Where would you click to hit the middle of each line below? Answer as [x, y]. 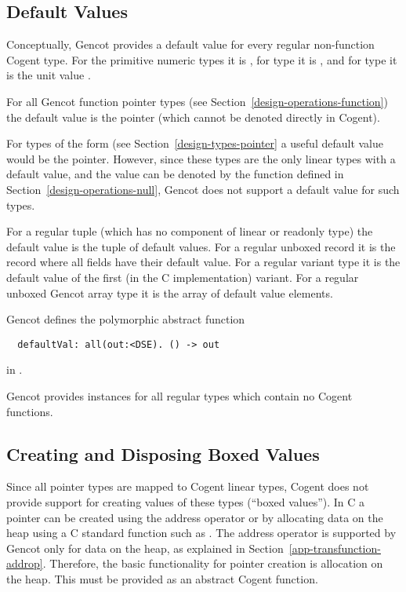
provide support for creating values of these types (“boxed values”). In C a [186, 501]
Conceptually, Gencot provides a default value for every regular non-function [190, 44]
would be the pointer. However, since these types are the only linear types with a [201, 158]
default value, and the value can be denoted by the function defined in [175, 174]
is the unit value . [49, 75]
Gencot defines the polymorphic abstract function [126, 319]
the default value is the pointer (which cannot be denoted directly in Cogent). [193, 117]
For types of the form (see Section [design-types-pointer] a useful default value [195, 143]
